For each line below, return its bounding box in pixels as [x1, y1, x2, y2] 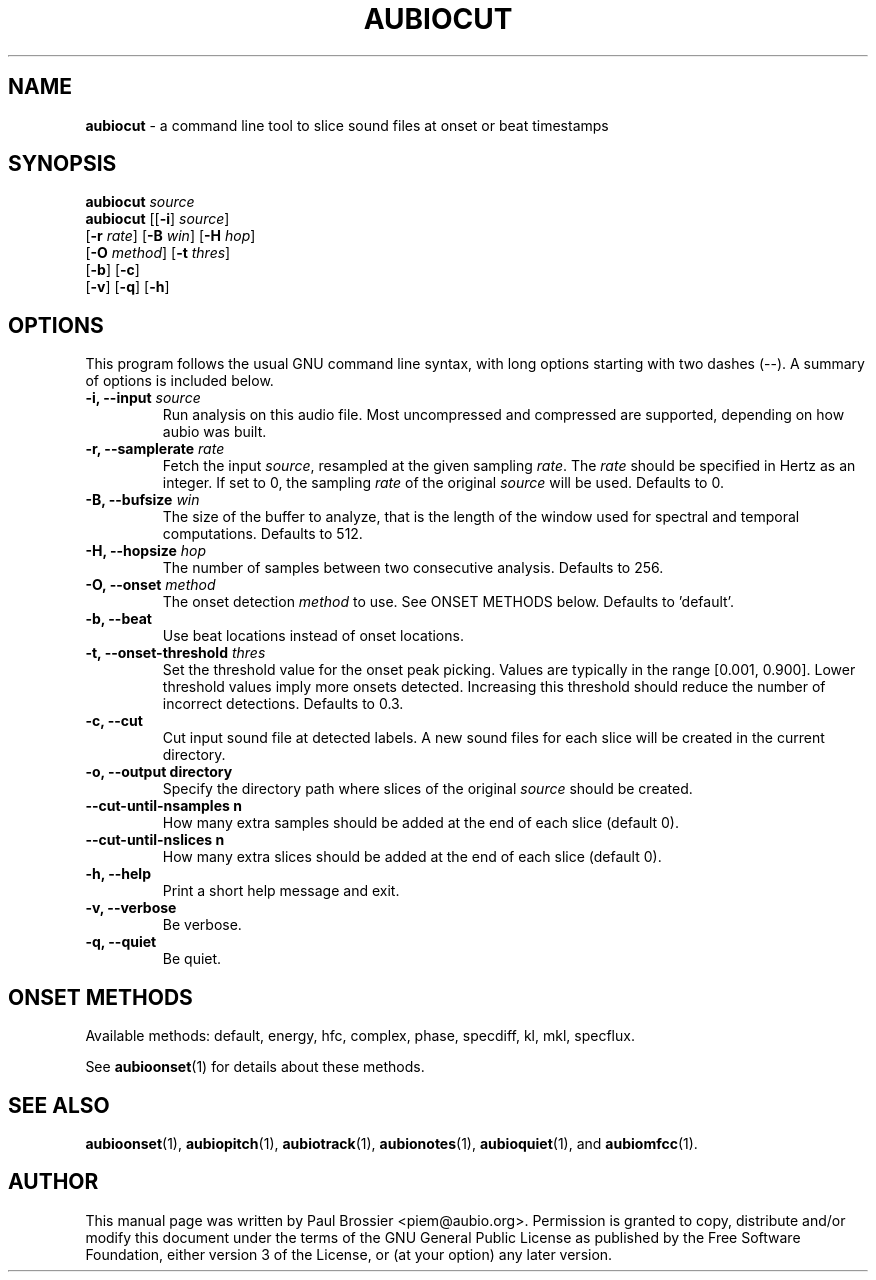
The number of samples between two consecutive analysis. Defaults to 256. [162, 559, 664, 577]
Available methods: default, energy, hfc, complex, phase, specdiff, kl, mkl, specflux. [85, 1027, 635, 1045]
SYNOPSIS [8, 151, 117, 177]
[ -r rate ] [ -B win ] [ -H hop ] [85, 227, 256, 245]
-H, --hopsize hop [85, 542, 207, 560]
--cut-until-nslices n [85, 831, 225, 849]
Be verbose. [162, 916, 242, 934]
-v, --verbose [85, 899, 177, 917]
